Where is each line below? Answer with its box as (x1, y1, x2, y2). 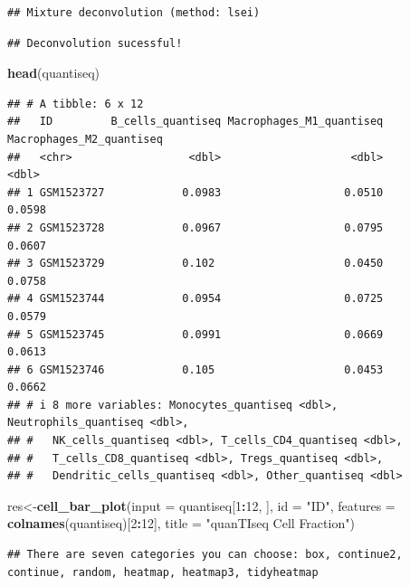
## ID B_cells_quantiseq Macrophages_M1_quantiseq (7, 115, 384, 128)
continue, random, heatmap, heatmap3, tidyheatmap (7, 565, 319, 579)
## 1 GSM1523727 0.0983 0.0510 (7, 185, 384, 199)
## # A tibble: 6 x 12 (7, 97, 144, 110)
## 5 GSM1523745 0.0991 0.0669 (7, 327, 384, 341)
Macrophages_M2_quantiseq (7, 132, 163, 146)
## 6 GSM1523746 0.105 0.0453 (7, 363, 384, 376)
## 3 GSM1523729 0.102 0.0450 (7, 257, 384, 270)
